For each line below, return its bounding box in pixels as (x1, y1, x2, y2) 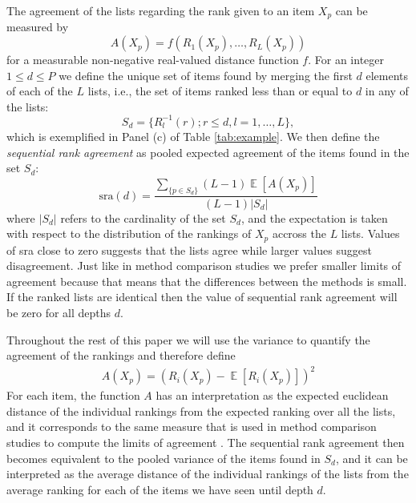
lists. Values (341, 225, 400, 242)
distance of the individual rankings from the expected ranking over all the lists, (6, 402, 396, 419)
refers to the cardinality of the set (60, 209, 226, 226)
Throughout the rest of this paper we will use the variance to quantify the (6, 331, 370, 348)
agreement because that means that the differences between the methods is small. (6, 272, 407, 289)
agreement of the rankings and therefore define (6, 347, 236, 364)
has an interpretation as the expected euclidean (155, 387, 389, 404)
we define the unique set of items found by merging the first (59, 66, 353, 83)
